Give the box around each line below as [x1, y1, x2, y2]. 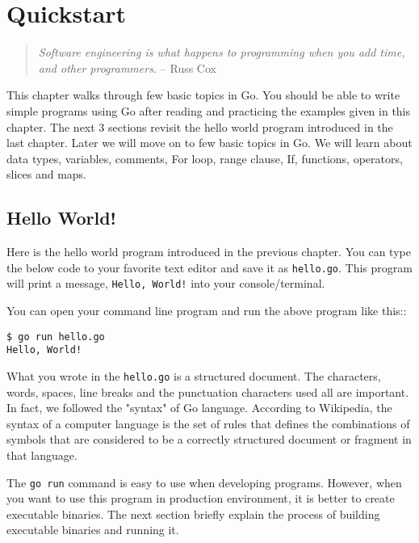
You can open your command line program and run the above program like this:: [6, 301, 407, 318]
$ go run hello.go [6, 330, 105, 343]
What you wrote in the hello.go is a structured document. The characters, [6, 367, 381, 384]
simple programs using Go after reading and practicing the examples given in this [6, 102, 411, 119]
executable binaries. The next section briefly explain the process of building [6, 505, 380, 522]
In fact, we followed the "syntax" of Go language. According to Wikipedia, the [6, 399, 392, 416]
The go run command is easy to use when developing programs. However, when [6, 474, 402, 490]
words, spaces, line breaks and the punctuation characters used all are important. [6, 383, 409, 400]
